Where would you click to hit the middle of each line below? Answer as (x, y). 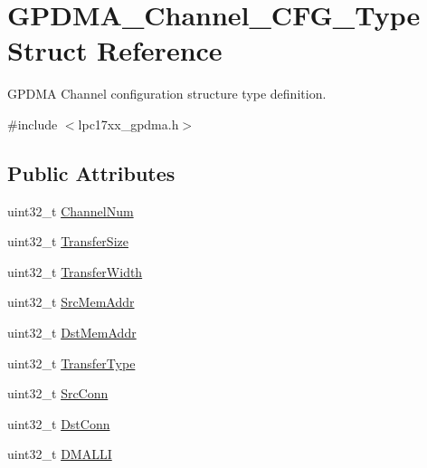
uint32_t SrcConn (58, 393)
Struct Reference (115, 50)
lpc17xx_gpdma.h (128, 124)
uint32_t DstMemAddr (72, 333)
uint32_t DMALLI (60, 454)
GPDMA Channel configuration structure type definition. (167, 94)
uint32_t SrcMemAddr (71, 302)
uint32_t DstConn (59, 423)
